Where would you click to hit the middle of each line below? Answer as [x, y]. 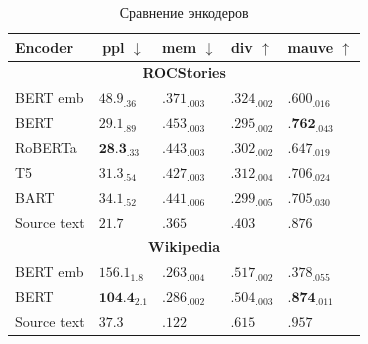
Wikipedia [184, 246]
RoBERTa [46, 146]
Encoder [44, 46]
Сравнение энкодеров [184, 12]
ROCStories [184, 72]
